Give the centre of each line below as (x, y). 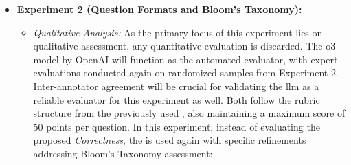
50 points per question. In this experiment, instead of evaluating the (177, 126)
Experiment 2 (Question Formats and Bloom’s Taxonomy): (159, 9)
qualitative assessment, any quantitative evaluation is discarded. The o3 (184, 46)
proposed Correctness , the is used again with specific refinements (170, 140)
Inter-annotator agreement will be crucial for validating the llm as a (176, 86)
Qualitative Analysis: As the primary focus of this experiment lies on (178, 32)
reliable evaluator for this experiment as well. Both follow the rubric (177, 99)
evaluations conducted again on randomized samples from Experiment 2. (186, 73)
